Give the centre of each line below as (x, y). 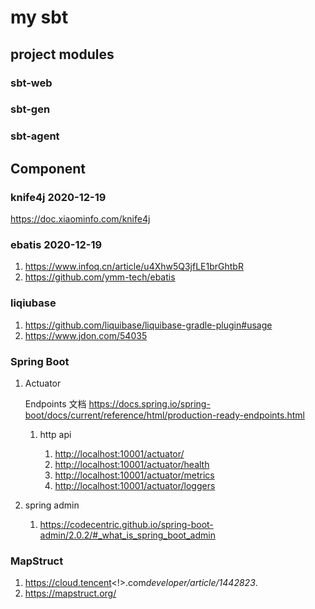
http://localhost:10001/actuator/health (132, 464)
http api (55, 434)
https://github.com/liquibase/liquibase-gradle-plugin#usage (148, 325)
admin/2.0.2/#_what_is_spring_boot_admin (127, 535)
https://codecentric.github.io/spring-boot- (126, 524)
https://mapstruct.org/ (70, 593)
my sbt (39, 17)
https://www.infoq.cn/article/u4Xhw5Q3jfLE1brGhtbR (134, 267)
